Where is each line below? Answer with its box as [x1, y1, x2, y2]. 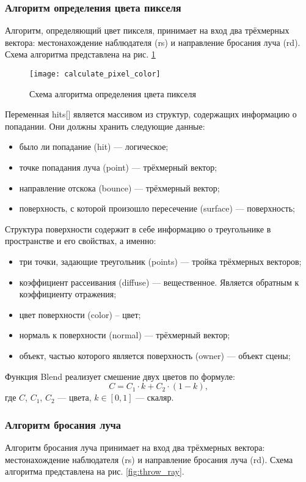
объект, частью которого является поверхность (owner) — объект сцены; [19, 349, 291, 361]
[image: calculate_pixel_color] [29, 70, 161, 78]
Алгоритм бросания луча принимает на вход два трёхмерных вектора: [5, 440, 265, 453]
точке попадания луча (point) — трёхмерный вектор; [19, 161, 217, 174]
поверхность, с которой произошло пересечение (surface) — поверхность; [19, 202, 295, 215]
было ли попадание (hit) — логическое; [19, 140, 169, 153]
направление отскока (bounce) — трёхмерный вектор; [19, 181, 220, 194]
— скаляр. [136, 391, 174, 404]
